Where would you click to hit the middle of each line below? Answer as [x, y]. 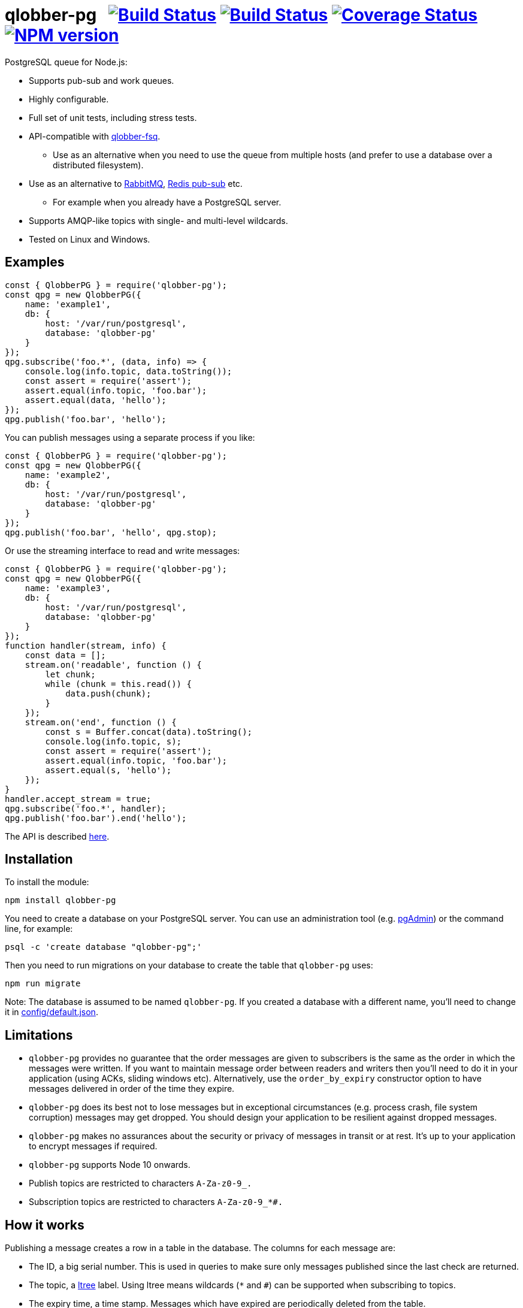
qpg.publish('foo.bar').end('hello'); [96, 818]
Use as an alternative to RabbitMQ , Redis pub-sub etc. [136, 183]
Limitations [39, 1035]
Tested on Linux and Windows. [90, 239]
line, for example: [39, 929]
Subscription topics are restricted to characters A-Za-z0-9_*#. [156, 1202]
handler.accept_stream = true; [78, 799]
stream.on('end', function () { [101, 722]
